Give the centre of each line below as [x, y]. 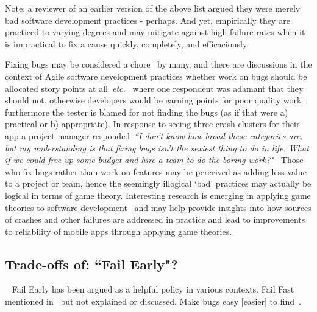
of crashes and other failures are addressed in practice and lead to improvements [155, 219]
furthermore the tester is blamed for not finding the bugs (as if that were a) [147, 112]
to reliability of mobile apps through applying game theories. [119, 231]
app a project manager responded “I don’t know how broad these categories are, [154, 135]
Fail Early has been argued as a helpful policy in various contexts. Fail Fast [153, 289]
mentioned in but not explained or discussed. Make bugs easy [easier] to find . [153, 301]
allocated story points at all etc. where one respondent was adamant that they [154, 88]
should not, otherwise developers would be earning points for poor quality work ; [157, 100]
